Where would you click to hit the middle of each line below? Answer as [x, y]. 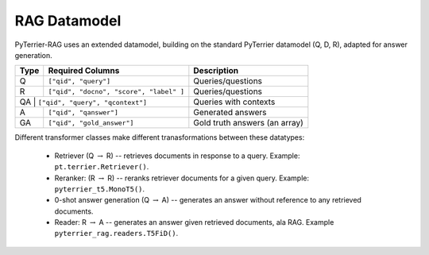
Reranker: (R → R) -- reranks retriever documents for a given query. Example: [182, 178]
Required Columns [84, 71]
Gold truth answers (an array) [248, 123]
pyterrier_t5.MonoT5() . [100, 189]
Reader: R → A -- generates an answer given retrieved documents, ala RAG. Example [194, 222]
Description [216, 71]
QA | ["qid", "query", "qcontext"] [83, 102]
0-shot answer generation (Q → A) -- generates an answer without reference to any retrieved [208, 200]
